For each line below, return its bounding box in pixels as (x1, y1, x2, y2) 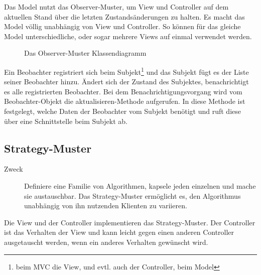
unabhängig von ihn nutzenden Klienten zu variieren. (24, 200, 187, 211)
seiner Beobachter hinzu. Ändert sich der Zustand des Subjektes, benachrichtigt (4, 76, 249, 87)
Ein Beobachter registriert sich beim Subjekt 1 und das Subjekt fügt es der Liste (4, 65, 249, 77)
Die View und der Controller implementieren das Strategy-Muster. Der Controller (4, 217, 255, 227)
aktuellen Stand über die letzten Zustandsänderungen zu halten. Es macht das (4, 11, 245, 22)
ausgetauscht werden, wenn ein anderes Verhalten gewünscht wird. (4, 236, 208, 247)
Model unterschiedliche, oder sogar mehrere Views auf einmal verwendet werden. (4, 31, 252, 41)
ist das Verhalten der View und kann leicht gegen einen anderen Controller (4, 227, 234, 237)
